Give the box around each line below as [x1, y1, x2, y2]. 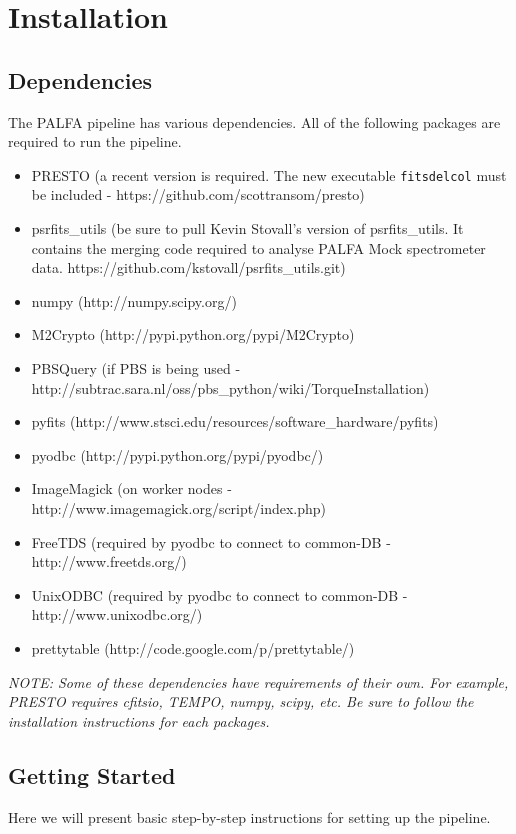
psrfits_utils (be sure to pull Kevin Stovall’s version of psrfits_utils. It [31, 218, 464, 239]
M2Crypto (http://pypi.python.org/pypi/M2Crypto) [31, 324, 355, 345]
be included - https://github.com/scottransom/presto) [31, 184, 365, 205]
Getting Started [8, 759, 176, 790]
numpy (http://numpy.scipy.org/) [31, 290, 237, 311]
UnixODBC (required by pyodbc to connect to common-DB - [31, 584, 408, 605]
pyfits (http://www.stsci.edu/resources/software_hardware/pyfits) [31, 411, 439, 432]
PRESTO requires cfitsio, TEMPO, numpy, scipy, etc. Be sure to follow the [8, 691, 474, 712]
